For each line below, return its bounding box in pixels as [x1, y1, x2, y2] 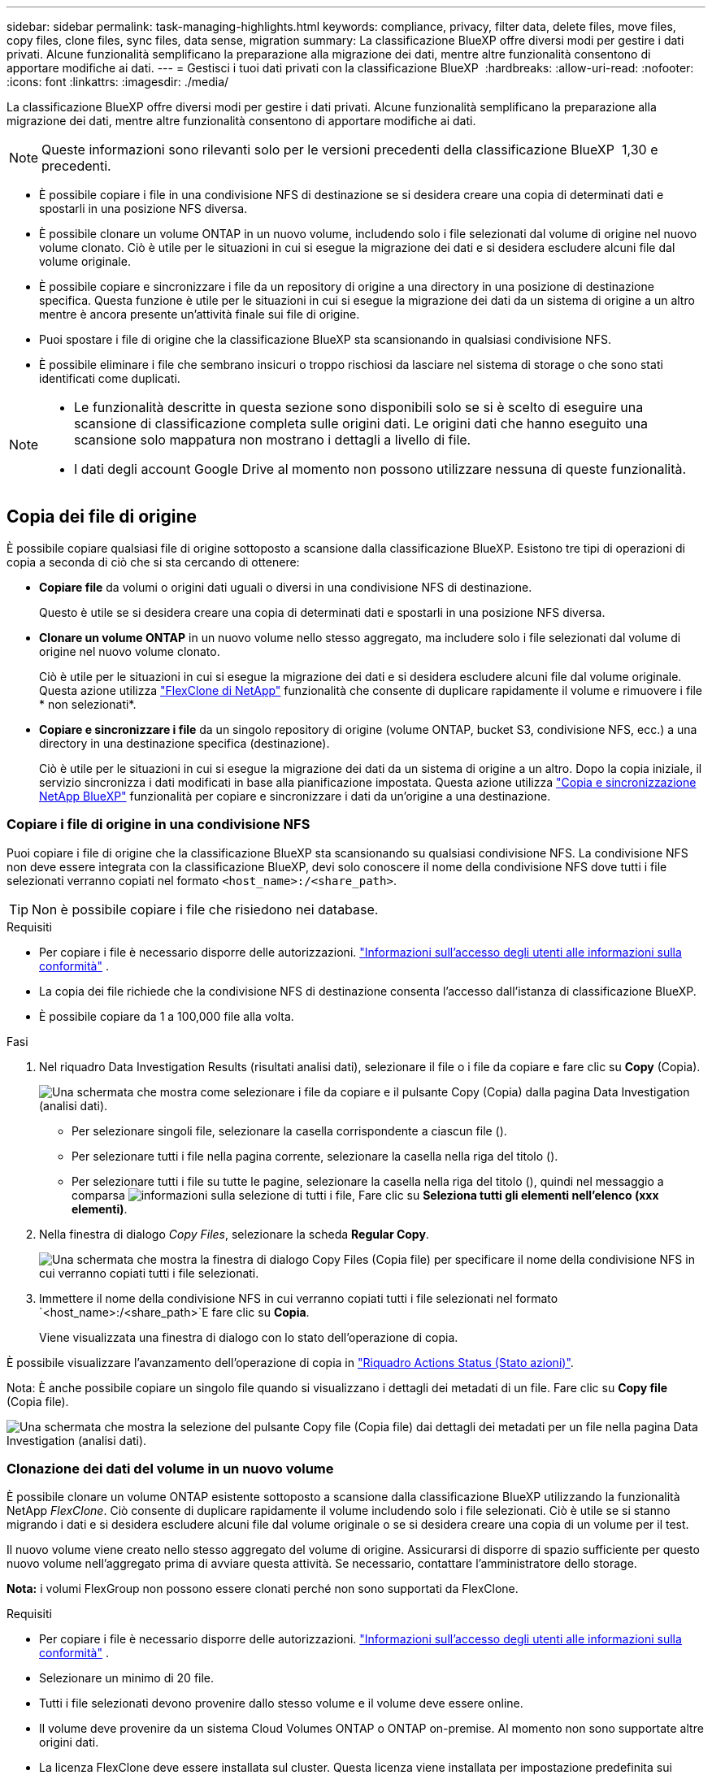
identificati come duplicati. [39, 371, 180, 385]
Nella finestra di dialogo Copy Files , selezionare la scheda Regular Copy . [39, 1226, 429, 1241]
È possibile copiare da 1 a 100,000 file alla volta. [39, 1009, 294, 1023]
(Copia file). [7, 1394, 69, 1408]
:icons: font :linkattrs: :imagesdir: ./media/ [7, 75, 229, 89]
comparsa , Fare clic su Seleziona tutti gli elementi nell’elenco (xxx [72, 1187, 659, 1202]
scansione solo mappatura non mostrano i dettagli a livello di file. [74, 432, 471, 448]
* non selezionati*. [39, 697, 137, 711]
